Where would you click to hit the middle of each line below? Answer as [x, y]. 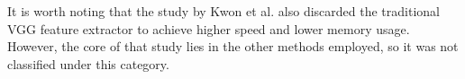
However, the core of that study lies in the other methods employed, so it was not [233, 46]
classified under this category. [88, 63]
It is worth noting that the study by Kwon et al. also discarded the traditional [223, 11]
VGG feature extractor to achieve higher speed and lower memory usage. [209, 28]
